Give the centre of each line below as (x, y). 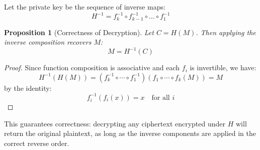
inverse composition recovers (48, 42)
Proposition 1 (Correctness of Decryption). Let (79, 32)
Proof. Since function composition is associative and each (92, 67)
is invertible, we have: (223, 67)
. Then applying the (226, 32)
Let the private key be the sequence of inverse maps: (85, 7)
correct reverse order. (37, 143)
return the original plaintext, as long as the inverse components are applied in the (130, 133)
